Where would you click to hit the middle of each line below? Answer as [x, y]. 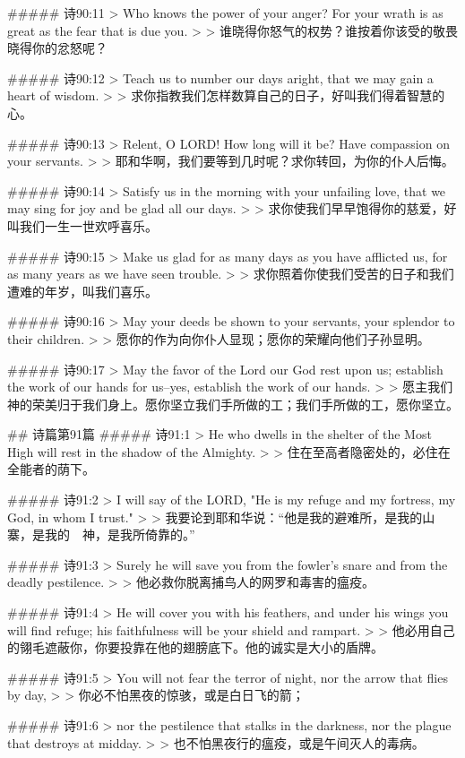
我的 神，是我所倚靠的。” [120, 534]
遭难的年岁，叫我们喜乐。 [82, 291]
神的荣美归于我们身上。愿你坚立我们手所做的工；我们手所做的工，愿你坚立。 [233, 404]
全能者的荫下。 [51, 469]
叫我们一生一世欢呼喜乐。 [82, 225]
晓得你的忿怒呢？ [57, 48]
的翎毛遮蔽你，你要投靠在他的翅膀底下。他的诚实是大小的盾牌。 [195, 647]
